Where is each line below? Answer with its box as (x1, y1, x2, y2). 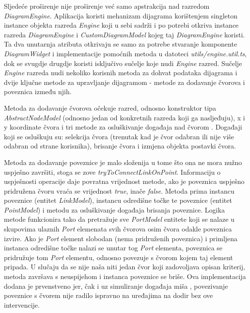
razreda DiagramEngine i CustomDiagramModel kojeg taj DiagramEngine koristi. (4, 29, 245, 39)
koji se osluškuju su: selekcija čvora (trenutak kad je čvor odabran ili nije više (4, 131, 234, 141)
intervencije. (4, 299, 40, 310)
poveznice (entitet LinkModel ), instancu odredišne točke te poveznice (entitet (4, 195, 232, 205)
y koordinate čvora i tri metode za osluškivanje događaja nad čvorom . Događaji (4, 122, 242, 132)
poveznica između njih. (4, 86, 72, 97)
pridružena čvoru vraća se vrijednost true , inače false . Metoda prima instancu (4, 185, 234, 196)
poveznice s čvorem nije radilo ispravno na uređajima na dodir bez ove (4, 290, 213, 300)
